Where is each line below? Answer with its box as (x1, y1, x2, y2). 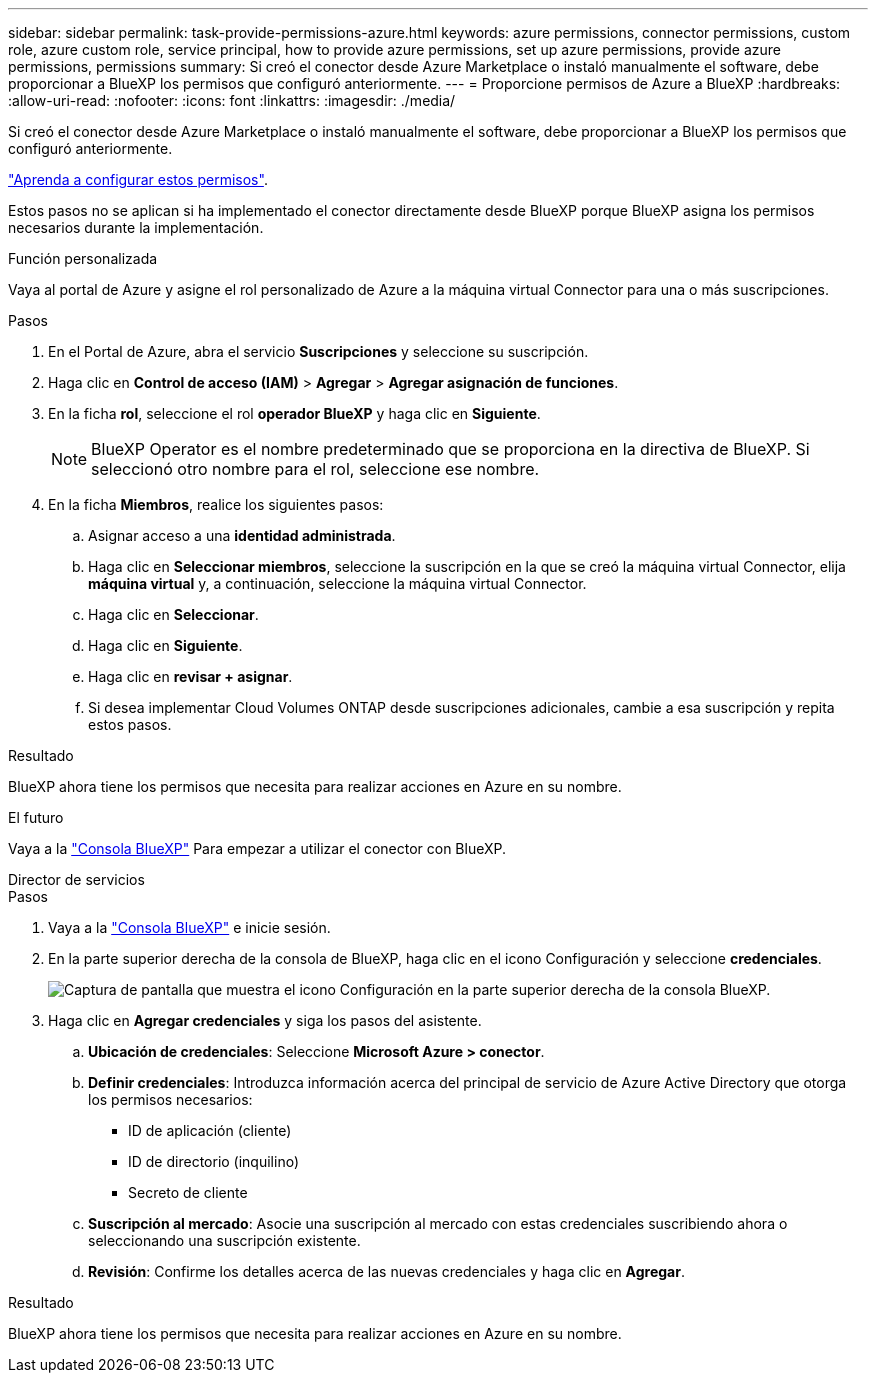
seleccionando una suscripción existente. (88, 1232, 361, 1249)
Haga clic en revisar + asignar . (88, 668, 293, 685)
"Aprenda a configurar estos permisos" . (8, 171, 268, 188)
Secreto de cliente (128, 1184, 248, 1201)
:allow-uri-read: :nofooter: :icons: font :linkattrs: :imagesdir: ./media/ (8, 92, 456, 109)
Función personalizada (8, 250, 158, 267)
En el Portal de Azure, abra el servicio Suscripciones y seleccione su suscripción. (48, 343, 589, 360)
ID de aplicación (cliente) (128, 1122, 292, 1139)
